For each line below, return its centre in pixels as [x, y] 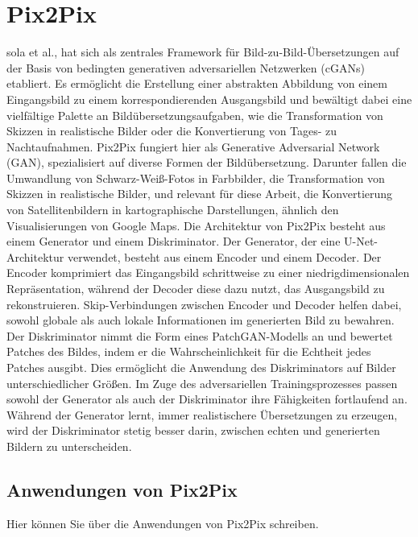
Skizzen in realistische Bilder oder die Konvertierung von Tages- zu [172, 131]
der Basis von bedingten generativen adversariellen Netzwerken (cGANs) [186, 67]
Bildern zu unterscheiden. [69, 446]
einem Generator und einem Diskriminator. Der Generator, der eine [174, 241]
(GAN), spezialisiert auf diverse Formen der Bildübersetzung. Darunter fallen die [207, 162]
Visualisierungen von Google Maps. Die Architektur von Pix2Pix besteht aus [196, 225]
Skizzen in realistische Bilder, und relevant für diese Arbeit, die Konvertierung [200, 194]
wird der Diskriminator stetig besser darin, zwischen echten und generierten [193, 430]
